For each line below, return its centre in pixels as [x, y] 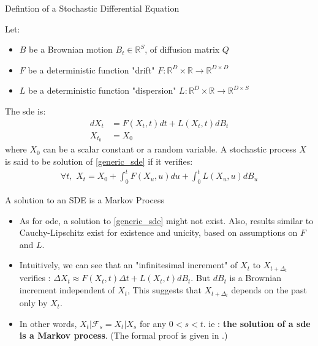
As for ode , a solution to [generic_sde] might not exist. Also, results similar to [166, 220]
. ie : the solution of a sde [257, 323]
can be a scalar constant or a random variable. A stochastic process [170, 149]
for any [153, 323]
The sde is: [25, 111]
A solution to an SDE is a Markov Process [85, 200]
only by [33, 303]
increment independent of [67, 290]
